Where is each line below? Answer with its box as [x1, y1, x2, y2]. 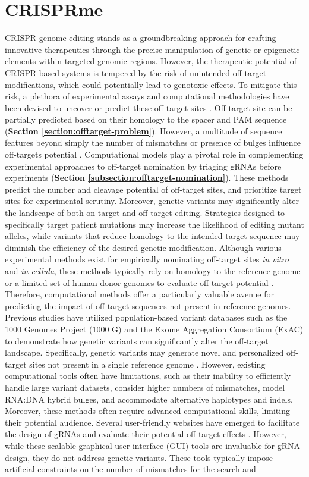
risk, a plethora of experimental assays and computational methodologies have [5, 90, 289, 102]
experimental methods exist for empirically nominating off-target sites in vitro [5, 253, 289, 265]
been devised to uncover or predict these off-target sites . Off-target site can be [5, 101, 292, 114]
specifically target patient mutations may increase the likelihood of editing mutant [5, 218, 304, 230]
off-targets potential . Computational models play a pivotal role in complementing [5, 148, 304, 161]
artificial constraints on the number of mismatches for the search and [5, 463, 256, 475]
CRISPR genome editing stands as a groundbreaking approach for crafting [5, 32, 276, 44]
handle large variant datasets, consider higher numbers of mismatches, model [5, 381, 285, 393]
